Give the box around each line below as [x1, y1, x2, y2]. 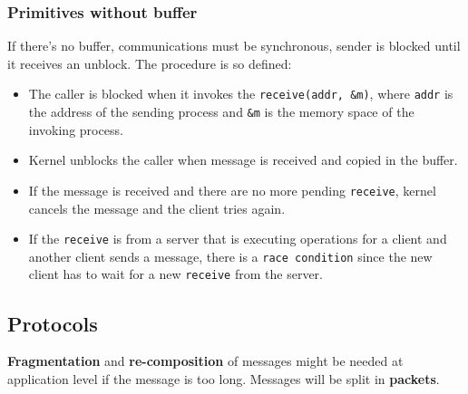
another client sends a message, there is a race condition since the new [28, 246, 433, 265]
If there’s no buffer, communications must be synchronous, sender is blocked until [7, 36, 461, 55]
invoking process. [28, 120, 123, 139]
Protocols [7, 309, 98, 337]
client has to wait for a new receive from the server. [28, 264, 323, 283]
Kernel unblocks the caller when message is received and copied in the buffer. [28, 150, 458, 169]
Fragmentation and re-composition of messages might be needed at [7, 351, 404, 370]
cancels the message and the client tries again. [28, 198, 286, 217]
